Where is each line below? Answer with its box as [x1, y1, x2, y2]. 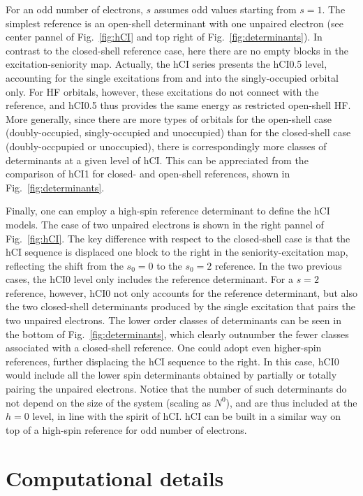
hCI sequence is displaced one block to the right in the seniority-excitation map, [6, 245, 348, 259]
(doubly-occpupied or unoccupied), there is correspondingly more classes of [6, 138, 327, 153]
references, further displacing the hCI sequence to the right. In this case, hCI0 [6, 353, 339, 368]
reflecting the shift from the [6, 258, 124, 272]
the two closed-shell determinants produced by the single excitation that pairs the [6, 299, 355, 314]
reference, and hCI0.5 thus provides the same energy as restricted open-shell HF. [6, 98, 351, 112]
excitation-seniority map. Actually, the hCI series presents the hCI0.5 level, [6, 57, 327, 71]
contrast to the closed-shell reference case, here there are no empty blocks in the [6, 43, 348, 57]
